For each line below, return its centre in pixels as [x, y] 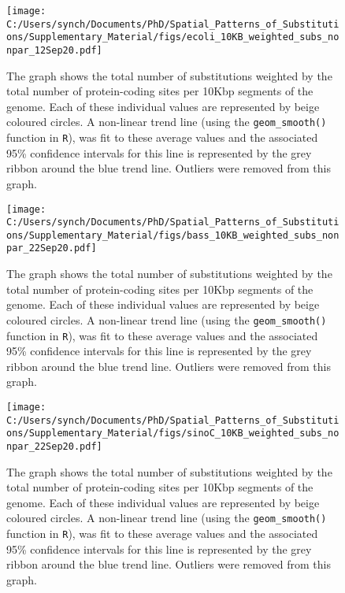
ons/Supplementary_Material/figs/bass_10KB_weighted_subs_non [173, 235]
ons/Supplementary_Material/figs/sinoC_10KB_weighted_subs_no [173, 434]
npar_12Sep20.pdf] [54, 50]
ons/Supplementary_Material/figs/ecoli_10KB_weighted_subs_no [173, 37]
